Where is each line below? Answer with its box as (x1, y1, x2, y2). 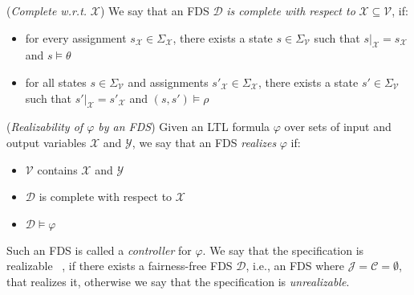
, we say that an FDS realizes (132, 133, 277, 150)
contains (37, 161, 78, 178)
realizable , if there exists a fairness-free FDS (6, 257, 233, 274)
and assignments (128, 73, 209, 90)
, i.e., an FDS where (246, 257, 345, 274)
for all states (25, 73, 87, 90)
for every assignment (25, 29, 127, 46)
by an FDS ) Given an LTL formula (98, 118, 270, 135)
